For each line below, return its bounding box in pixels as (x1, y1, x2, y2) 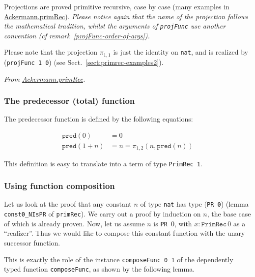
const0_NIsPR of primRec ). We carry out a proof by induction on (4, 209, 201, 218)
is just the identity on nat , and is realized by (113, 47, 248, 57)
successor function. (4, 237, 60, 247)
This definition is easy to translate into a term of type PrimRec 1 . (4, 158, 202, 169)
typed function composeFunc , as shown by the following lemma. (4, 264, 195, 274)
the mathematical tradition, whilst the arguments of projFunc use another (4, 21, 226, 31)
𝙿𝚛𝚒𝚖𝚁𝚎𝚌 (201, 220, 227, 228)
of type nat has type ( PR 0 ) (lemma (140, 199, 249, 209)
